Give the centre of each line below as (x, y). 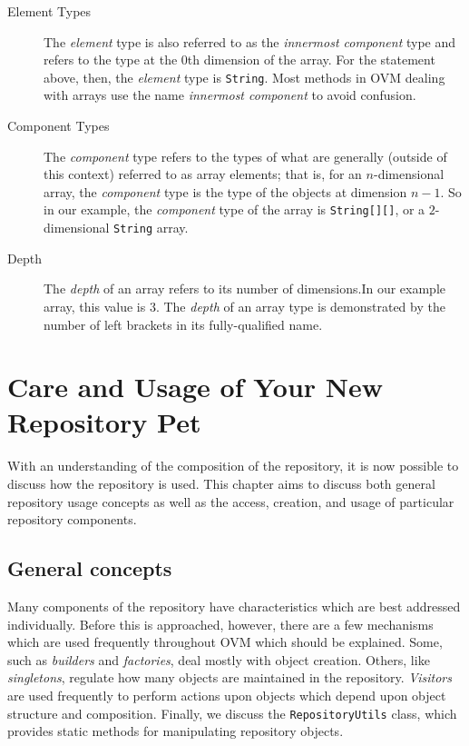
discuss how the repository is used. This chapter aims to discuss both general (221, 483)
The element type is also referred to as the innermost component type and (250, 41)
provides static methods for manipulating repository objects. (176, 731)
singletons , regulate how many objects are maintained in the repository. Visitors (230, 677)
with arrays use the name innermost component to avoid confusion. (230, 95)
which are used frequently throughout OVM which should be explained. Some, (225, 642)
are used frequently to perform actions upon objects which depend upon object (227, 695)
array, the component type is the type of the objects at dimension (225, 191)
